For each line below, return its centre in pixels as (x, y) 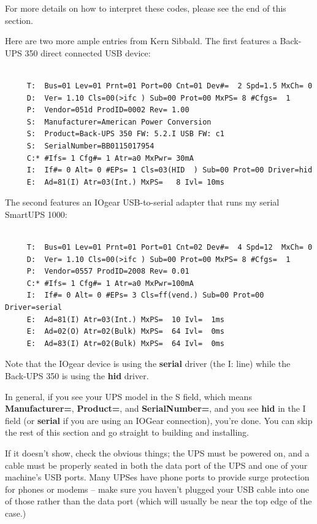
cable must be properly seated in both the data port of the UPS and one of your (156, 465)
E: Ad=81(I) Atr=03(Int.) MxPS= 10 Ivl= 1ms (125, 319)
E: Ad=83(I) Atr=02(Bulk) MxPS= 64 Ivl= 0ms (125, 343)
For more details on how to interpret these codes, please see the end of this (146, 8)
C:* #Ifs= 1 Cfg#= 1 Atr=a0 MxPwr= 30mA (110, 158)
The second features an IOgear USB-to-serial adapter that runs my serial (142, 202)
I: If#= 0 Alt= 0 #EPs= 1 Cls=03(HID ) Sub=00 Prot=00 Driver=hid (170, 170)
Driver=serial (34, 308)
